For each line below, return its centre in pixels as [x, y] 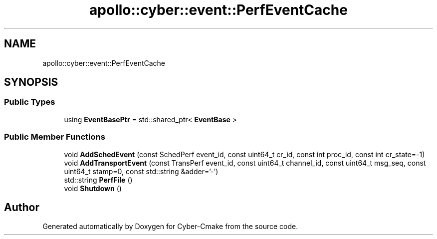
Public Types [30, 102]
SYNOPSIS [31, 82]
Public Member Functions [55, 137]
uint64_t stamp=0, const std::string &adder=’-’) [141, 171]
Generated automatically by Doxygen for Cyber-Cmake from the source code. [170, 227]
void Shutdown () [93, 188]
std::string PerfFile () [98, 180]
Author [22, 207]
